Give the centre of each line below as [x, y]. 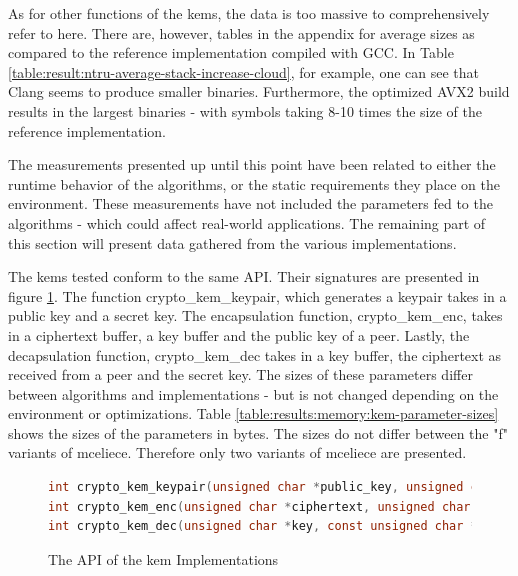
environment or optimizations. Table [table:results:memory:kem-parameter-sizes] [253, 413]
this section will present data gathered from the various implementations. [232, 242]
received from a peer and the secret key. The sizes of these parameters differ [240, 374]
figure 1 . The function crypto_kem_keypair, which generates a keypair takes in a [257, 295]
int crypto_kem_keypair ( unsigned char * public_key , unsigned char [274, 487]
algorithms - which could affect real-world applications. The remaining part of [247, 222]
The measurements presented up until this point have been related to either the [252, 164]
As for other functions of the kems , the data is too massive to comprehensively [249, 13]
